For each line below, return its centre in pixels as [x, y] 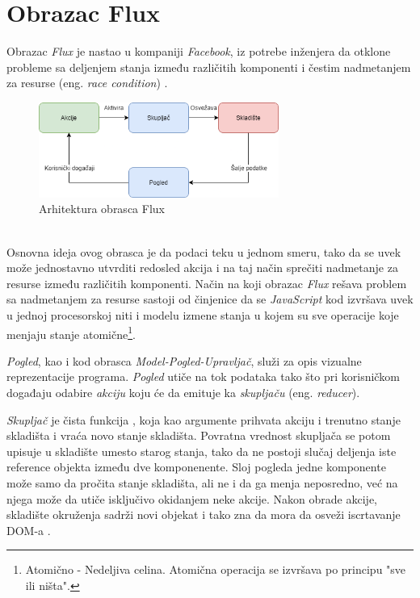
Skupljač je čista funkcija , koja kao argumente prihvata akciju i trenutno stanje [204, 419]
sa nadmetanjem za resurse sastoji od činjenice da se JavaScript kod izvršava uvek [210, 299]
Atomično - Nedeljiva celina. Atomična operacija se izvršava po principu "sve [216, 569]
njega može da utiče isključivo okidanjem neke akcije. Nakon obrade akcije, [192, 498]
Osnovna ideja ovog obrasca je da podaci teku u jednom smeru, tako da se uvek [204, 251]
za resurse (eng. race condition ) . [87, 83]
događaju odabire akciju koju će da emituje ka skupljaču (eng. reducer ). [183, 392]
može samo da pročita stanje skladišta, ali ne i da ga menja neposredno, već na [202, 482]
